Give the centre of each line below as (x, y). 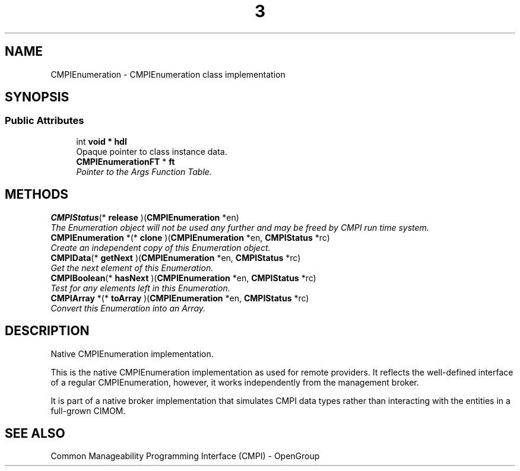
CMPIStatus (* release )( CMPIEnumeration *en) (145, 217)
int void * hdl (102, 141)
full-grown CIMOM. (88, 410)
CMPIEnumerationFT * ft (126, 161)
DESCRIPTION (47, 331)
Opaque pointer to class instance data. (152, 151)
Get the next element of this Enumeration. (132, 268)
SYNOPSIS (37, 97)
